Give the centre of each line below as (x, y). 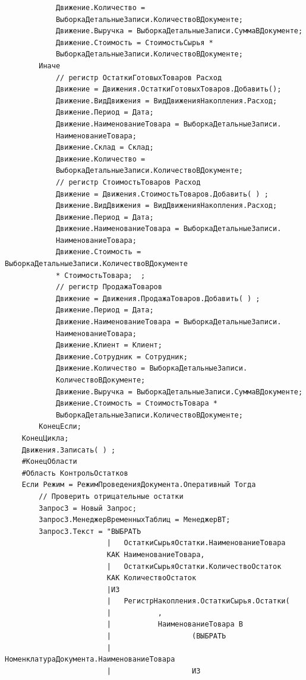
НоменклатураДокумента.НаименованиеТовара (90, 660)
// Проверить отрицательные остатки (111, 496)
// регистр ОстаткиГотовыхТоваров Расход (139, 78)
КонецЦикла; (45, 438)
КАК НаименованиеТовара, (156, 554)
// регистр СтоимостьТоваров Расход (128, 182)
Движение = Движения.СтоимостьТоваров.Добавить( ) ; (162, 194)
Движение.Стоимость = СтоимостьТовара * (136, 404)
